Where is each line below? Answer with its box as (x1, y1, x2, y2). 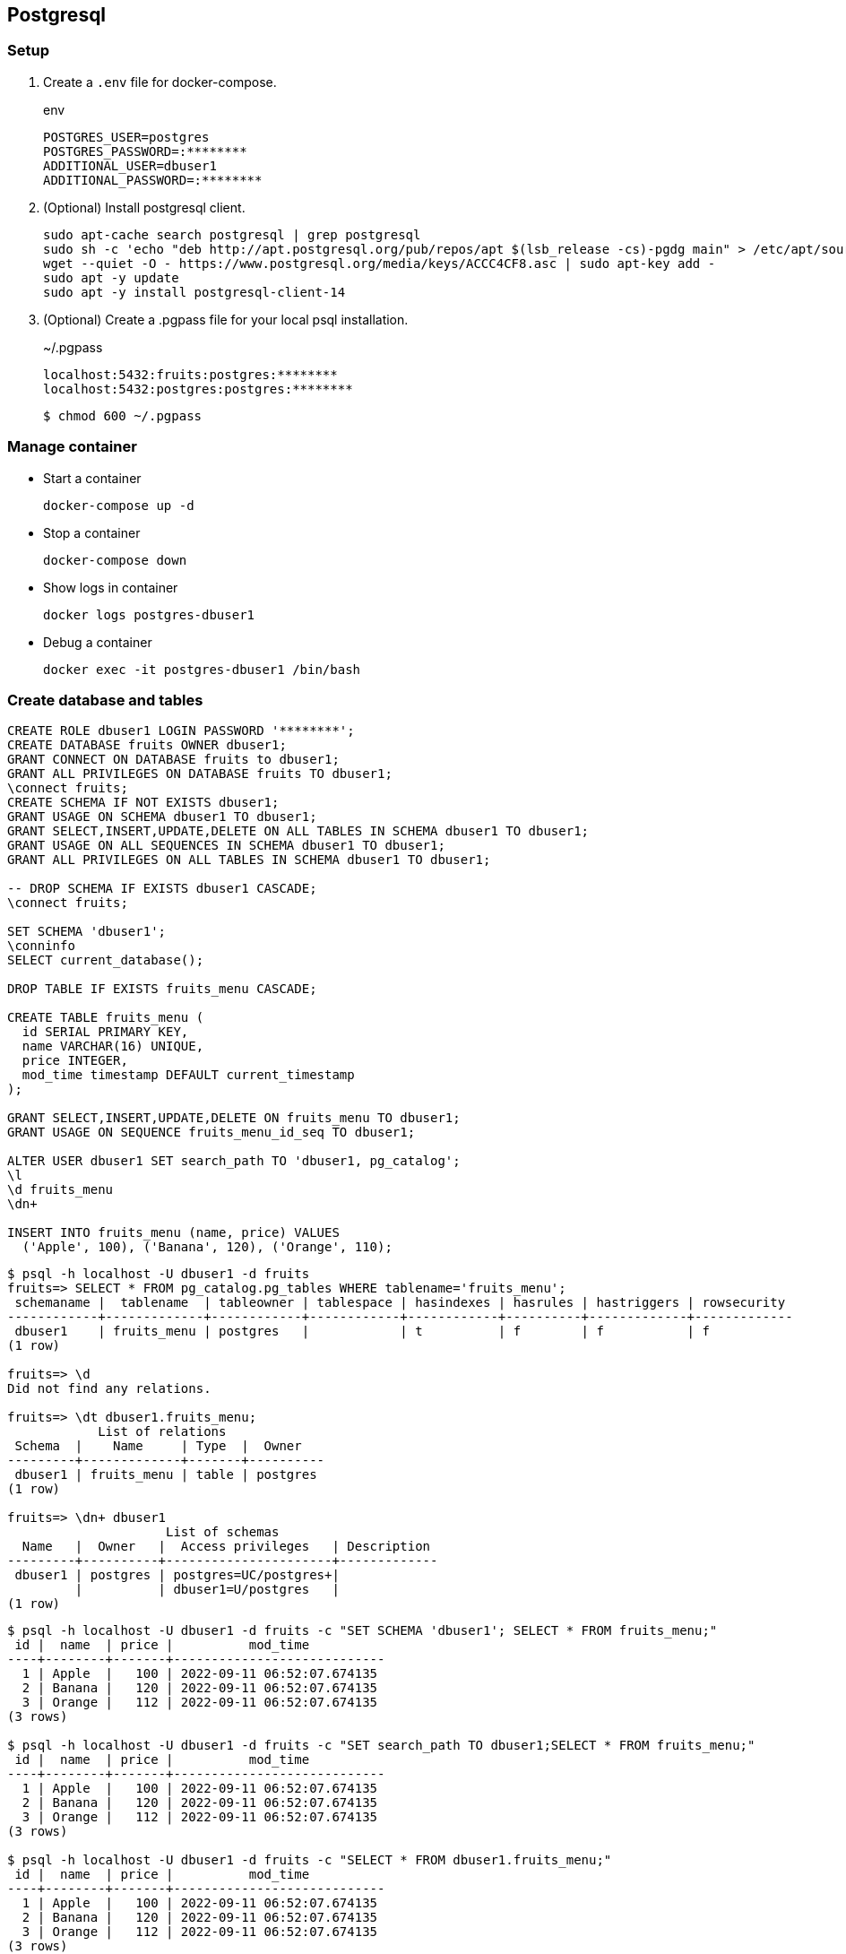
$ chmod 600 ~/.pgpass (43, 408, 203, 423)
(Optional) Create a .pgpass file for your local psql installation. (43, 311, 409, 327)
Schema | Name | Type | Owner (14, 1439, 302, 1454)
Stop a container (43, 524, 141, 540)
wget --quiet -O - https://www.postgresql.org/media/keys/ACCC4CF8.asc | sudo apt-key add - (43, 255, 716, 271)
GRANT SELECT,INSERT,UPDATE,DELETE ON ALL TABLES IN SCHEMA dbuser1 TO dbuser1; (7, 824, 590, 839)
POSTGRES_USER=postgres (43, 129, 210, 144)
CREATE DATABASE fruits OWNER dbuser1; (7, 738, 287, 753)
